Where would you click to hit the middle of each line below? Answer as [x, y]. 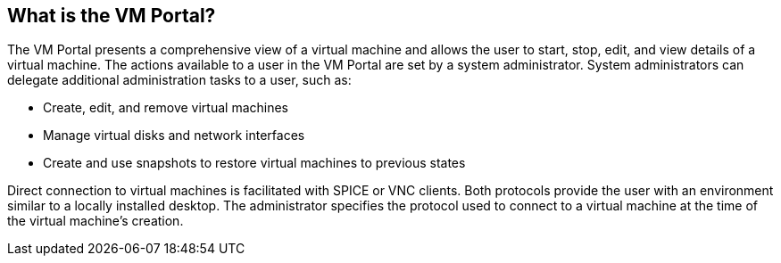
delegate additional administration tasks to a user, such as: [179, 80]
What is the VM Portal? [112, 16]
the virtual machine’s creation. [96, 221]
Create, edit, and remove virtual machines [166, 108]
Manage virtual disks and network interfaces [174, 136]
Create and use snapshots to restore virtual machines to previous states [254, 163]
